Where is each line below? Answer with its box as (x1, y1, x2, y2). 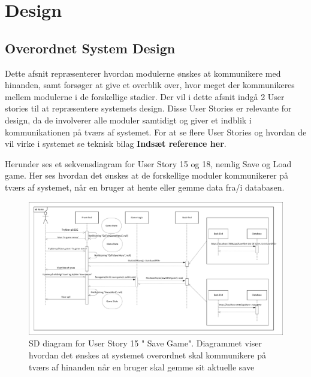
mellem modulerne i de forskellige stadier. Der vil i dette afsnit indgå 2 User (5, 90, 285, 102)
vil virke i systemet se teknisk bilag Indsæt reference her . (5, 137, 227, 150)
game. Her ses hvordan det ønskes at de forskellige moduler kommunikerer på (5, 169, 289, 182)
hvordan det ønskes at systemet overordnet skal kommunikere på (29, 349, 267, 361)
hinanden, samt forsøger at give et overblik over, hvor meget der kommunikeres (5, 79, 295, 91)
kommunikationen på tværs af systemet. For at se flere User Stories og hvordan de (5, 125, 307, 138)
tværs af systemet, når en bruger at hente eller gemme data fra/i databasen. (5, 180, 285, 193)
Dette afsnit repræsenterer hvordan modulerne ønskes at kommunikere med (5, 67, 281, 79)
